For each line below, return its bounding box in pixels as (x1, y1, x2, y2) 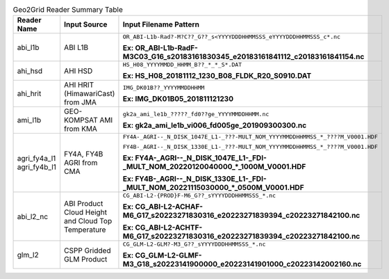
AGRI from (63, 158, 98, 168)
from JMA (63, 97, 97, 107)
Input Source (63, 19, 108, 29)
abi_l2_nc (17, 212, 49, 221)
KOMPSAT (63, 115, 98, 125)
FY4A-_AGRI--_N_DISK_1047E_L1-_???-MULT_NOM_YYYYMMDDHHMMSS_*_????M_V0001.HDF (122, 133, 378, 141)
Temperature (63, 225, 106, 234)
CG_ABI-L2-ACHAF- (135, 202, 204, 212)
